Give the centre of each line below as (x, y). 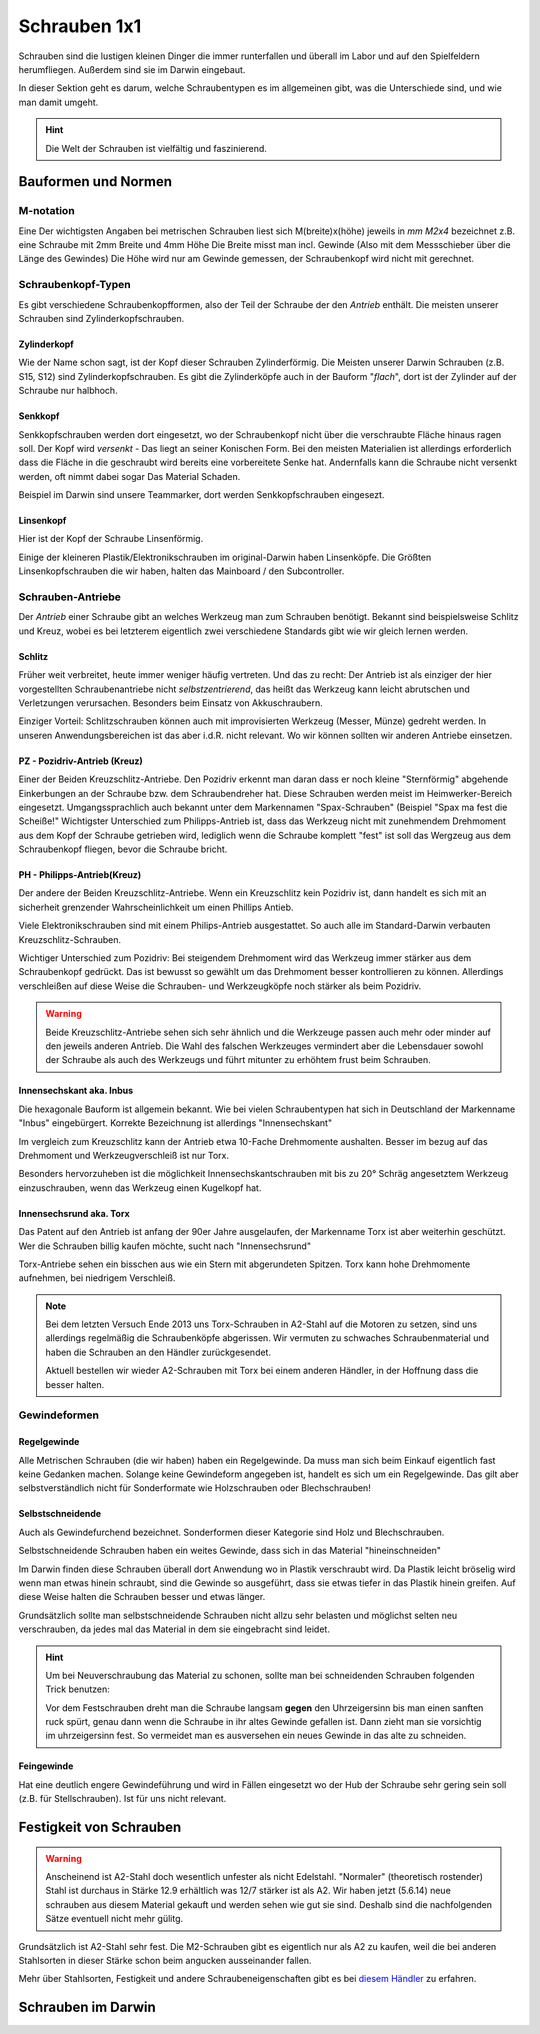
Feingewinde (46, 1766)
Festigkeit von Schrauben (100, 1827)
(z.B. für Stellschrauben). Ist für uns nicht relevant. (122, 1799)
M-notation (46, 211)
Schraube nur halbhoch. (68, 391)
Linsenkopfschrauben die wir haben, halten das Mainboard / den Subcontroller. (181, 571)
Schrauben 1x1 (80, 26)
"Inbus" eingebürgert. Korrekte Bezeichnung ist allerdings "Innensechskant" (175, 1123)
